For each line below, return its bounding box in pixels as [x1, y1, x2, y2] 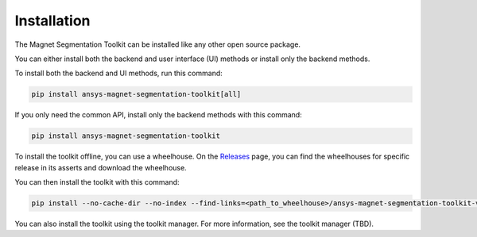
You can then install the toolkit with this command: [14, 178, 180, 187]
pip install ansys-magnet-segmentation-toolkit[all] [31, 90, 242, 99]
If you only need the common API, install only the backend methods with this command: [14, 110, 302, 120]
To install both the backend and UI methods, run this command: [14, 68, 223, 78]
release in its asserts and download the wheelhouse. [14, 162, 187, 172]
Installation [14, 12, 91, 29]
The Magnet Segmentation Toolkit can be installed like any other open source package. [14, 40, 301, 49]
